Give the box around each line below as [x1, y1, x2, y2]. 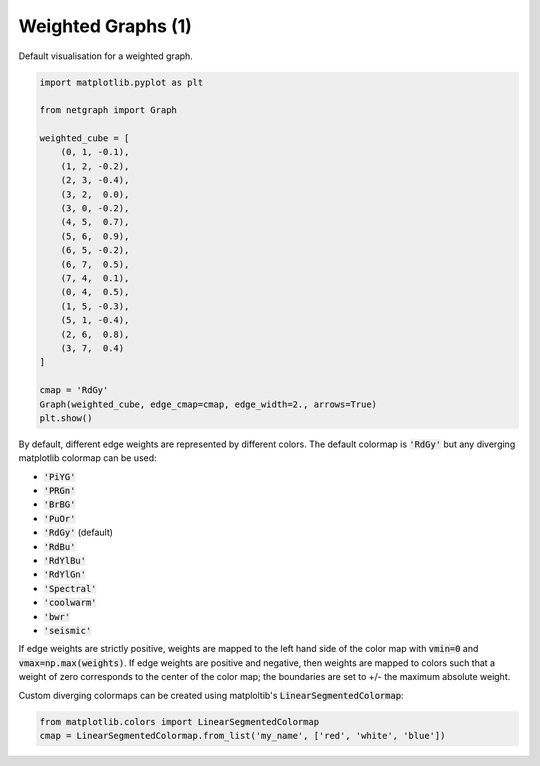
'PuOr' [43, 513, 76, 524]
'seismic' [43, 625, 92, 636]
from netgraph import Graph [39, 105, 177, 116]
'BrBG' [43, 499, 76, 510]
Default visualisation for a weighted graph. [18, 50, 194, 62]
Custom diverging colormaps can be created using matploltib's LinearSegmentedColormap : [18, 689, 404, 701]
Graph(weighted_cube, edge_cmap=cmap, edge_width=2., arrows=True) [39, 398, 378, 410]
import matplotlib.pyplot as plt [39, 76, 204, 88]
